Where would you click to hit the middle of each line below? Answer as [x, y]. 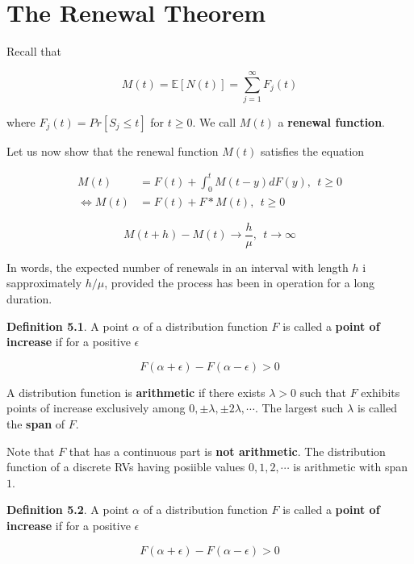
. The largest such [299, 408]
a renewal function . [332, 121]
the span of [36, 424]
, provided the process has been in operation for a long [240, 283]
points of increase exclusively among [96, 408]
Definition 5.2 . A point [68, 510]
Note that [31, 451]
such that [323, 392]
